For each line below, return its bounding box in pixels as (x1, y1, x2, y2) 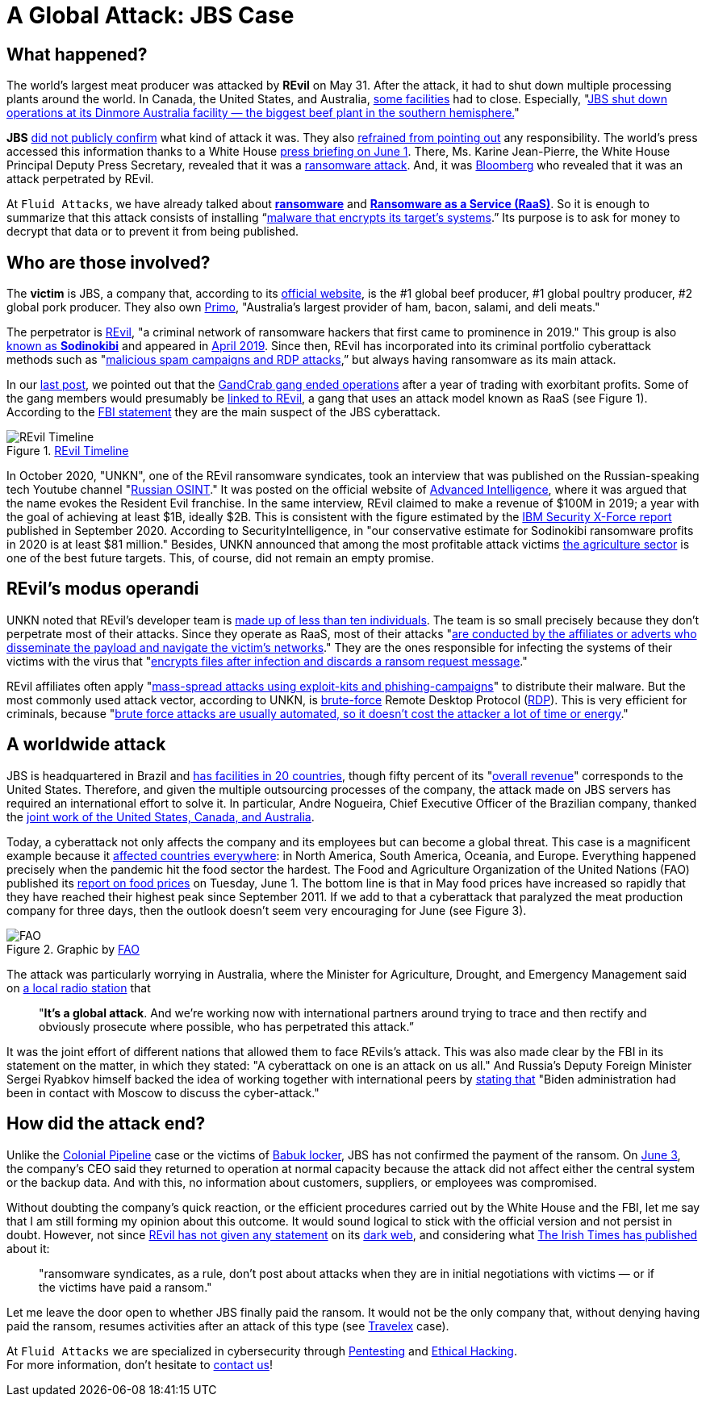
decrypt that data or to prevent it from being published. (6, 224, 299, 239)
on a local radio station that (6, 980, 151, 995)
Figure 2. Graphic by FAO (6, 942, 140, 956)
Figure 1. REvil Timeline (6, 444, 129, 458)
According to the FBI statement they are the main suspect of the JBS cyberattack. (6, 405, 441, 420)
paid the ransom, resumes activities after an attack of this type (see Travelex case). (6, 1318, 449, 1333)
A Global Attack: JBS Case (6, 2, 295, 29)
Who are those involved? (6, 252, 211, 273)
